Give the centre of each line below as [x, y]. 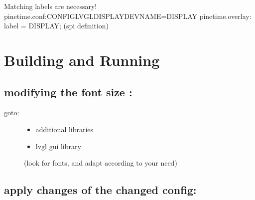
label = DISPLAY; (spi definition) [56, 26]
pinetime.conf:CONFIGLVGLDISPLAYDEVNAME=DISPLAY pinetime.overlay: [128, 16]
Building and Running [82, 60]
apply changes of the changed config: [100, 190]
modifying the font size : [68, 92]
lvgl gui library [58, 146]
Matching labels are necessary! [51, 6]
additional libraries [64, 129]
